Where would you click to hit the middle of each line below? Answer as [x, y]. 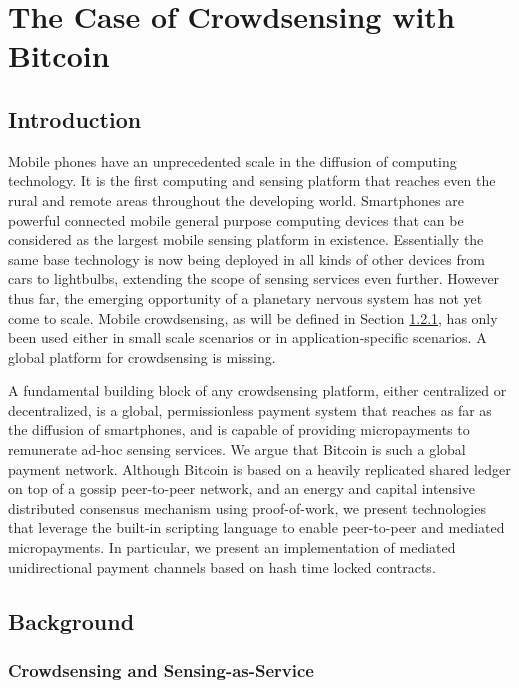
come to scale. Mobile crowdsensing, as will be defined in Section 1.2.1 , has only [253, 317]
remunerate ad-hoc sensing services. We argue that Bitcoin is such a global [237, 449]
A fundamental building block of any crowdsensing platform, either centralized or [257, 390]
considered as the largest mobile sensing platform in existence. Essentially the [246, 239]
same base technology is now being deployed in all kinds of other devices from [246, 258]
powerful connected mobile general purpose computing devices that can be [236, 219]
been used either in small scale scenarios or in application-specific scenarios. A [247, 337]
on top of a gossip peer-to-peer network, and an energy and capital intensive [242, 488]
